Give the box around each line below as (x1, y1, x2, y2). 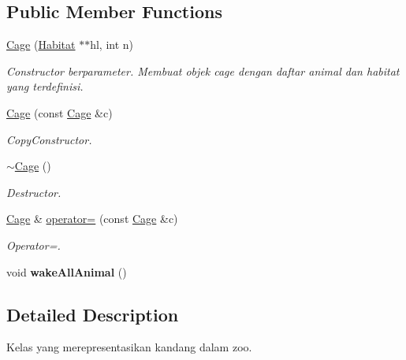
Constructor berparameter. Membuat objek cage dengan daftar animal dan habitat (6, 62, 400, 79)
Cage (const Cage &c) (6, 104, 113, 121)
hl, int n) (90, 36, 134, 53)
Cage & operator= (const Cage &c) (6, 210, 178, 227)
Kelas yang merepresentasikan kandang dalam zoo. (6, 339, 252, 355)
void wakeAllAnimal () (6, 263, 127, 280)
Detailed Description (6, 302, 179, 326)
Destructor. (6, 184, 61, 200)
